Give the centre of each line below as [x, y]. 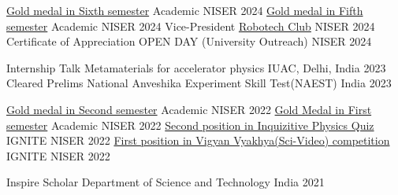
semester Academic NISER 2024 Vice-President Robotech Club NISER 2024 [191, 26]
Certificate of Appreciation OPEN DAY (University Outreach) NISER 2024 [189, 41]
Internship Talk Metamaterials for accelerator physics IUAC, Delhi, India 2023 [196, 67]
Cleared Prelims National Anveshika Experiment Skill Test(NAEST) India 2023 [199, 83]
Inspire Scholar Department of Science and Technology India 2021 [166, 182]
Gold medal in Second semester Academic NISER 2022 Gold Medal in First [189, 109]
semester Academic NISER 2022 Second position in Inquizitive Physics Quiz [190, 125]
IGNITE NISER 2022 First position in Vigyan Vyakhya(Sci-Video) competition [198, 140]
